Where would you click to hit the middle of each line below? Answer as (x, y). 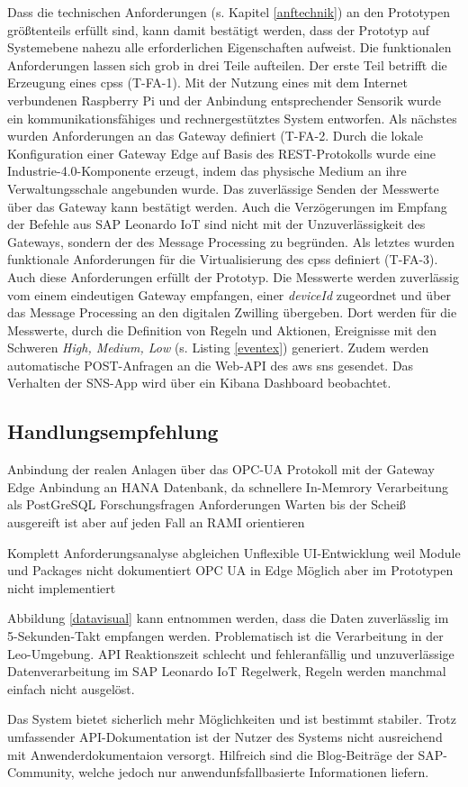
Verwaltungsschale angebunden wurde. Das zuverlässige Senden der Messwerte (223, 188)
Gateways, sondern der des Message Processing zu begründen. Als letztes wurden (231, 241)
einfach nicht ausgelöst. (71, 688)
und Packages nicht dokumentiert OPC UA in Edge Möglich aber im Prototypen (230, 570)
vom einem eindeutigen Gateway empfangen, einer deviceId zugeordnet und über (229, 294)
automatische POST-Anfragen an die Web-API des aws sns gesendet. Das (211, 365)
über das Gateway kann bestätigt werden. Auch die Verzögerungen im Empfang (227, 206)
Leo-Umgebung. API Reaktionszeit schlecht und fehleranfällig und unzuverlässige (231, 653)
